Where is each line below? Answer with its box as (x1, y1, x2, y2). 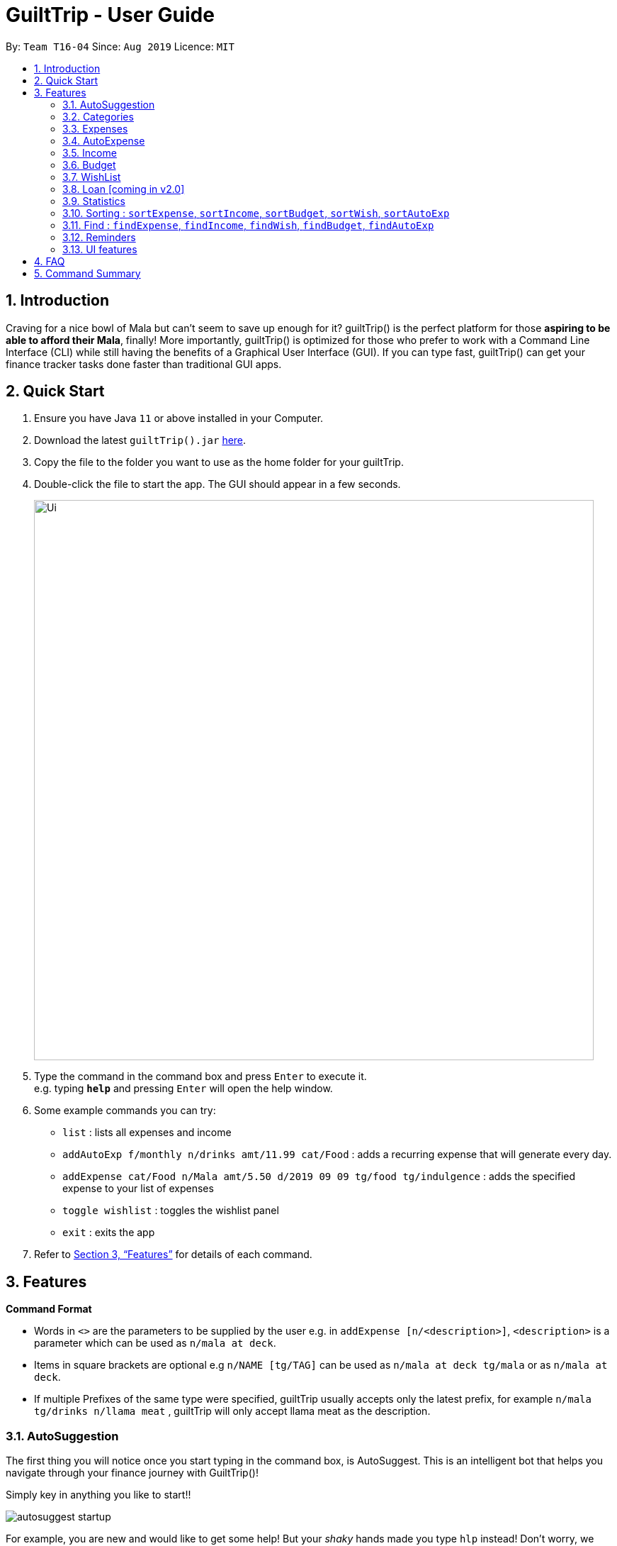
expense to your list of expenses (62, 1182, 214, 1195)
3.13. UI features (62, 243, 137, 255)
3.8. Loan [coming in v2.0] (62, 182, 185, 195)
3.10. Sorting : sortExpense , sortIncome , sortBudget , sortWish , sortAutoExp (62, 206, 450, 219)
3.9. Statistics (62, 194, 125, 207)
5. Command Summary (34, 267, 141, 279)
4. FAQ (34, 255, 65, 267)
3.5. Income (62, 146, 117, 159)
